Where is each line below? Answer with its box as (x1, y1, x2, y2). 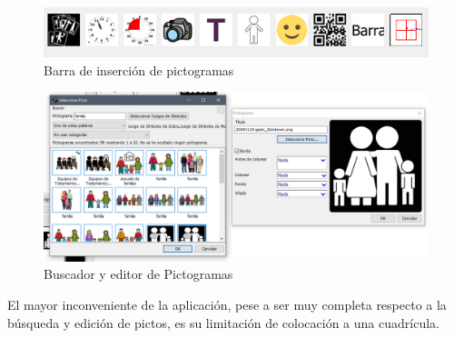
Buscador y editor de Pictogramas (44, 264, 233, 283)
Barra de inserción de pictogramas (44, 60, 234, 79)
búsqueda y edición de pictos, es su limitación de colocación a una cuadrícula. (7, 313, 439, 332)
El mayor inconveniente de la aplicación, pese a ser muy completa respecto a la (7, 294, 447, 313)
